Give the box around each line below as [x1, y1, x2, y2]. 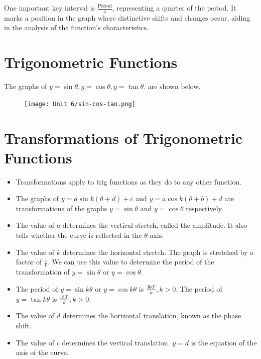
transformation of [16, 266, 70, 277]
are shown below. [148, 81, 201, 92]
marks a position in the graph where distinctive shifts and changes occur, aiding [4, 12, 250, 23]
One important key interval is [4, 3, 95, 13]
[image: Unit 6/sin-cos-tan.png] [24, 100, 136, 108]
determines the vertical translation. [62, 337, 170, 347]
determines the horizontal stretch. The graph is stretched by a [62, 246, 254, 257]
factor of [16, 256, 42, 267]
